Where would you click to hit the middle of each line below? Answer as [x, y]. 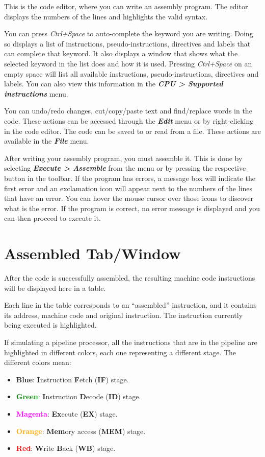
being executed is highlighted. [50, 325]
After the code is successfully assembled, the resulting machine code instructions [130, 278]
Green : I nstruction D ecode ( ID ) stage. [78, 396]
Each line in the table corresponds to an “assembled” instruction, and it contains [130, 305]
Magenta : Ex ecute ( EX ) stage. [67, 413]
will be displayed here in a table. [55, 288]
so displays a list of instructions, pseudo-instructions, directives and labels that [127, 43]
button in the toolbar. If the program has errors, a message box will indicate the [130, 178]
